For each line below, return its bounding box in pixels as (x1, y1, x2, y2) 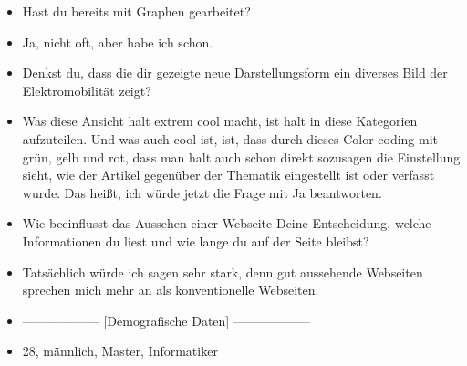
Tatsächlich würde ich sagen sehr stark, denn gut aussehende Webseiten (22, 262, 423, 281)
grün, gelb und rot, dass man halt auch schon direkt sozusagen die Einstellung (22, 147, 461, 166)
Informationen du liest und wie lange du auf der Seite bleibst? (22, 231, 369, 250)
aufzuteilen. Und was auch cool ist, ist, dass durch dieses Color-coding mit (22, 129, 439, 148)
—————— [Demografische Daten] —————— (22, 310, 310, 329)
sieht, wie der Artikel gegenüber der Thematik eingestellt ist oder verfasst (22, 165, 435, 184)
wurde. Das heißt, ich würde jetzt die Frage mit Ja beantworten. (22, 183, 382, 202)
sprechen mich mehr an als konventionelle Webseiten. (22, 280, 319, 299)
